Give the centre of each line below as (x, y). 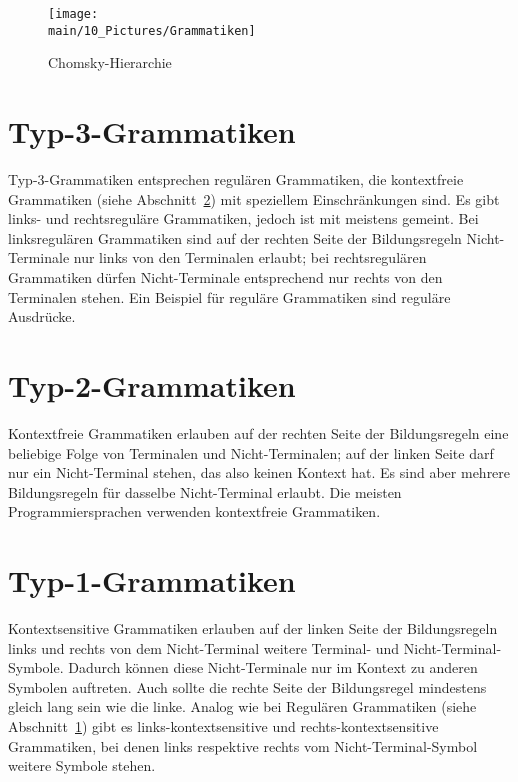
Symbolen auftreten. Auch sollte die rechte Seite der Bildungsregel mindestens (247, 686)
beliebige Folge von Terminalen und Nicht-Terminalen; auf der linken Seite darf (251, 452)
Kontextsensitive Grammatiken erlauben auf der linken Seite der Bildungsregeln (253, 628)
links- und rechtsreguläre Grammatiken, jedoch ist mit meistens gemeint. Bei (243, 218)
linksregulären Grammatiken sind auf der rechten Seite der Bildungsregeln (235, 237)
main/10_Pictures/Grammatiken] (152, 30)
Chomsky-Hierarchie (110, 62)
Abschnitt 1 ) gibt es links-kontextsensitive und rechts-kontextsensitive (223, 725)
